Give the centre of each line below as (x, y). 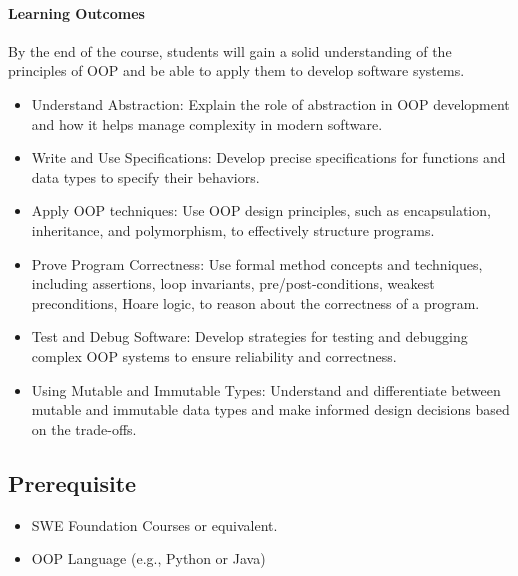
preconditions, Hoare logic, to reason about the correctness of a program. (255, 302)
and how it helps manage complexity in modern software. (207, 123)
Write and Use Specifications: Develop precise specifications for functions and (268, 157)
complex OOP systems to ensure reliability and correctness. (214, 355)
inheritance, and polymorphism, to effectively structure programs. (233, 229)
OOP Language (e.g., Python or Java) (148, 558)
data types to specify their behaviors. (145, 176)
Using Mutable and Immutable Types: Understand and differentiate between (266, 389)
